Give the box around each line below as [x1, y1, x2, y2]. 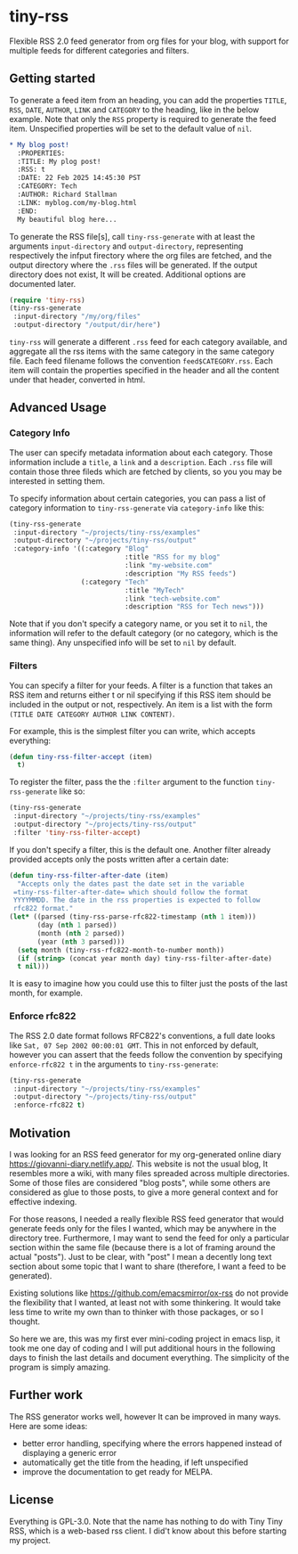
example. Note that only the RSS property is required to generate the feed [9, 113, 277, 124]
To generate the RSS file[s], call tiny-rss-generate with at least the [9, 231, 255, 241]
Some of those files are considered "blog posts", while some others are [9, 1177, 271, 1188]
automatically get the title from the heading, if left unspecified [21, 1457, 249, 1468]
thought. [9, 1316, 41, 1327]
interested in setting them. [9, 475, 105, 487]
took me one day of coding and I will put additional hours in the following [9, 1343, 276, 1354]
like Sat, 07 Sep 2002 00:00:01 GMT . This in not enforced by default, [9, 1040, 260, 1051]
